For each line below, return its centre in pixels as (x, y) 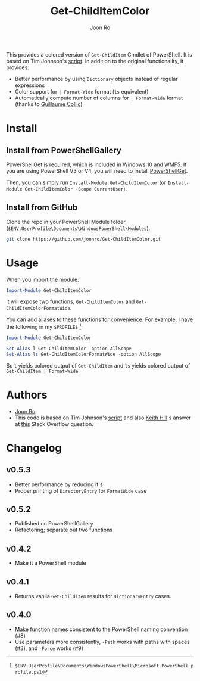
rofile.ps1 (28, 672)
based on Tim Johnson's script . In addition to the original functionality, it (95, 61)
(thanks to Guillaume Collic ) (49, 104)
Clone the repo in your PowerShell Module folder (66, 222)
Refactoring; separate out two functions (64, 530)
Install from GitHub (42, 208)
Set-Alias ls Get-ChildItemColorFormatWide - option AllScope (84, 354)
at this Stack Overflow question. (54, 424)
